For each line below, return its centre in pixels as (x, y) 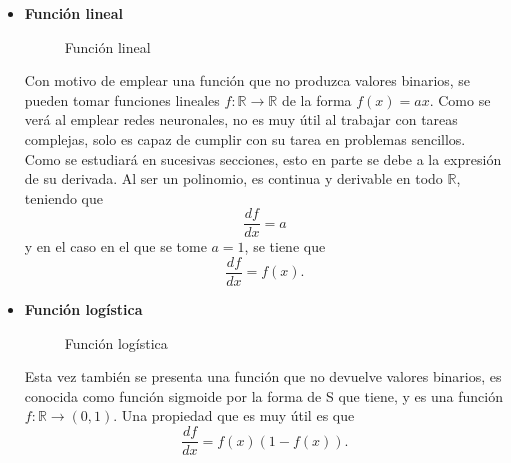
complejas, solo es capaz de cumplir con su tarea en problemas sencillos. (245, 138)
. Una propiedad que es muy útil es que (234, 415)
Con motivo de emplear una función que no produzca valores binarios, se (247, 80)
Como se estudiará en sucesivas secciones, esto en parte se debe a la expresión (263, 158)
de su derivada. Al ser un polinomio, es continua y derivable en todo (233, 178)
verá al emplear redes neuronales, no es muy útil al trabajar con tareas (241, 119)
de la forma (316, 99)
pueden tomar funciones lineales (122, 99)
